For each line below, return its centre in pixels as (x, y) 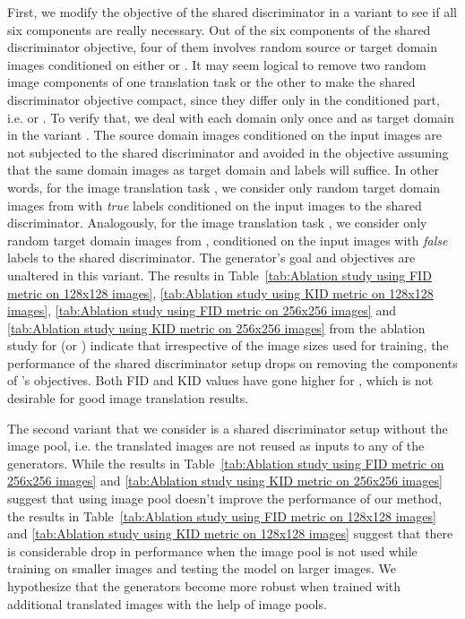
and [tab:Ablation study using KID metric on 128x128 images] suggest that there (230, 533)
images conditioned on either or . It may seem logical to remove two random (217, 64)
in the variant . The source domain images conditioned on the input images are (224, 135)
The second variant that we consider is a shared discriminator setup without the (228, 428)
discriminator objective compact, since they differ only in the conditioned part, (224, 99)
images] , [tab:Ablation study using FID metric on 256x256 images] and (202, 310)
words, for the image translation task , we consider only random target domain (224, 187)
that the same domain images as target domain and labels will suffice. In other (223, 170)
